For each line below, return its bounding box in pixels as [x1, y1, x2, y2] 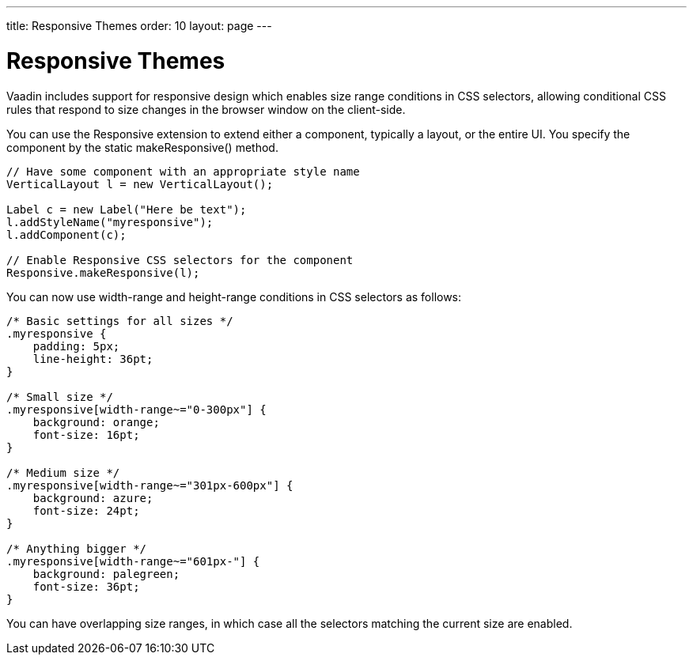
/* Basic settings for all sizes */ [6, 314, 233, 327]
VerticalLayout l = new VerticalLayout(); [6, 177, 274, 191]
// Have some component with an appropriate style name [6, 164, 360, 178]
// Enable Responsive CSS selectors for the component [6, 253, 354, 266]
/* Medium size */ [6, 466, 120, 479]
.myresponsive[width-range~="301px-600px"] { [6, 478, 293, 492]
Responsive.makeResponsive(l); [6, 266, 200, 279]
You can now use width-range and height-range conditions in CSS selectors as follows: [6, 289, 462, 304]
